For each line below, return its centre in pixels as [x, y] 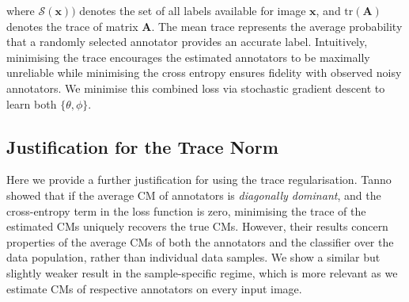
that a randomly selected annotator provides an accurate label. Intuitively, [187, 42]
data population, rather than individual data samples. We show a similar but [193, 257]
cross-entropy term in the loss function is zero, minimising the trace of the [186, 210]
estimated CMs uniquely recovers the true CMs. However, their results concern [197, 226]
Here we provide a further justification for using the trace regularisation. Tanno [199, 180]
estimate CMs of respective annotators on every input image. [154, 288]
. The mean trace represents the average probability [277, 26]
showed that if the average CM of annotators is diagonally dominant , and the [194, 195]
